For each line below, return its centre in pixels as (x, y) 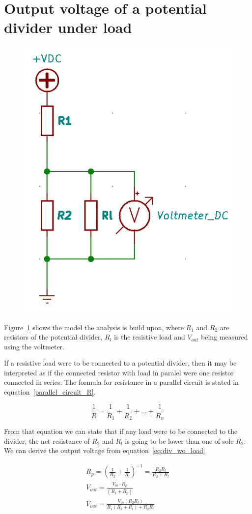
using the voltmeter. (34, 346)
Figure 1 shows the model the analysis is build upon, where (94, 327)
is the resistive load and (149, 337)
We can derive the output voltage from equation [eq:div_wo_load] (105, 450)
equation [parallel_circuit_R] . (50, 392)
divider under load (68, 27)
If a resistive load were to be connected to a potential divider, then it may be (120, 363)
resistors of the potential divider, (53, 337)
